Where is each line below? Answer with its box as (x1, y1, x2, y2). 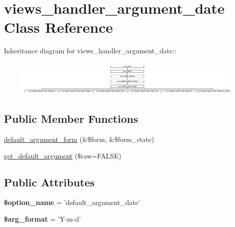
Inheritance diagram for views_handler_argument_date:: (4, 45, 177, 56)
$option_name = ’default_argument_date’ (4, 197, 141, 207)
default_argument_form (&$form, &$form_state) (4, 134, 154, 144)
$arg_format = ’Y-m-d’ (4, 214, 81, 224)
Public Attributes (4, 174, 95, 189)
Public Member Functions (4, 111, 138, 126)
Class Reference (4, 17, 113, 37)
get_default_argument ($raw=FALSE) (4, 150, 121, 160)
